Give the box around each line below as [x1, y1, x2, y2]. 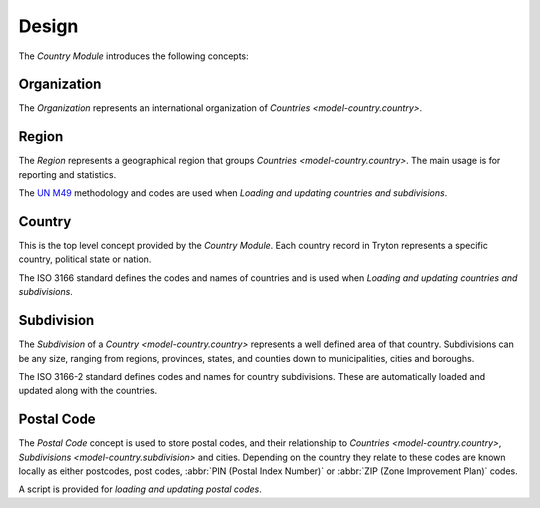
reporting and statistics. [18, 168, 117, 180]
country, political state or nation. [18, 253, 152, 265]
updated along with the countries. [18, 385, 158, 397]
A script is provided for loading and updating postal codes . [18, 483, 262, 495]
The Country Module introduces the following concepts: [18, 50, 249, 62]
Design [18, 15, 79, 37]
